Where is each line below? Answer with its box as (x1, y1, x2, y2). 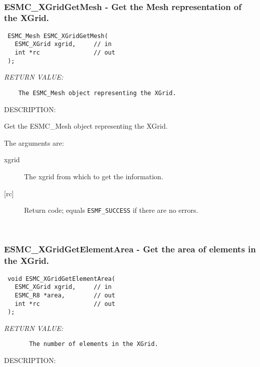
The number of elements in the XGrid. (29, 340, 158, 348)
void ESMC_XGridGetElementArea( (8, 275, 115, 282)
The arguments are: (4, 137, 64, 148)
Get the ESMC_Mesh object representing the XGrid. (4, 121, 168, 131)
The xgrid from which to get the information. (24, 171, 163, 181)
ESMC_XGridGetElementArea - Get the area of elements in (4, 243, 256, 255)
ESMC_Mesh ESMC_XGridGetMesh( (8, 32, 108, 40)
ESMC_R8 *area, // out (15, 291, 115, 299)
